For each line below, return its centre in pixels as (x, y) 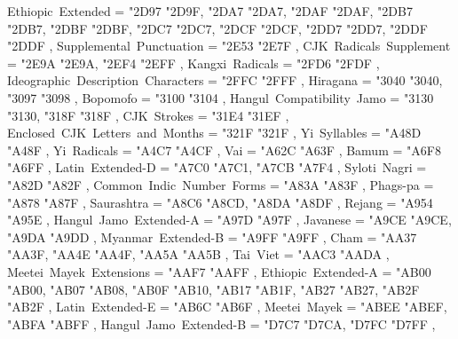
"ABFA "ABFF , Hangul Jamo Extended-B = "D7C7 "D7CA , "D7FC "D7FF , (221, 323)
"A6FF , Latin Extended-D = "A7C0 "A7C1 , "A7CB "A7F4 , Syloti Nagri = (217, 167)
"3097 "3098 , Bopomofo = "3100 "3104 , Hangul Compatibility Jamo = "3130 (221, 97)
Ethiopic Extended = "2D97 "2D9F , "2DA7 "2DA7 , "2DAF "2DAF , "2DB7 (210, 11)
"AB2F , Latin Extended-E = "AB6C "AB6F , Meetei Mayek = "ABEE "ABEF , (227, 307)
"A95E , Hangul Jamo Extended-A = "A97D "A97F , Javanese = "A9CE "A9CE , (229, 220)
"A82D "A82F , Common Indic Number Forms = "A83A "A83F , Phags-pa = (221, 184)
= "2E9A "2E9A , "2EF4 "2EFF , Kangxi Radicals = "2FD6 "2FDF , (193, 63)
